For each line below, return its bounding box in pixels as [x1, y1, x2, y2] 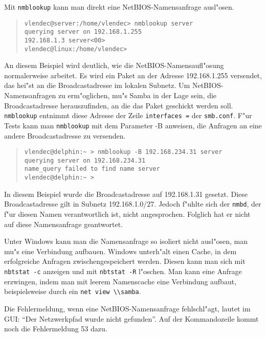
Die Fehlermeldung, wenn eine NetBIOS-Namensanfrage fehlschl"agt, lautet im [4, 303, 251, 313]
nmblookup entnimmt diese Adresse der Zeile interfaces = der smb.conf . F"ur [4, 110, 252, 121]
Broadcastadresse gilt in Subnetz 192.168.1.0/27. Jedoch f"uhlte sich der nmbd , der [4, 198, 261, 209]
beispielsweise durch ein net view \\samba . [4, 286, 141, 297]
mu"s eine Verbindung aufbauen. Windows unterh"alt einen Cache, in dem [4, 245, 237, 256]
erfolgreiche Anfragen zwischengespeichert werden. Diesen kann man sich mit [4, 256, 246, 266]
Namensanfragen [4, 90, 56, 101]
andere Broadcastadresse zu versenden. [4, 130, 126, 141]
